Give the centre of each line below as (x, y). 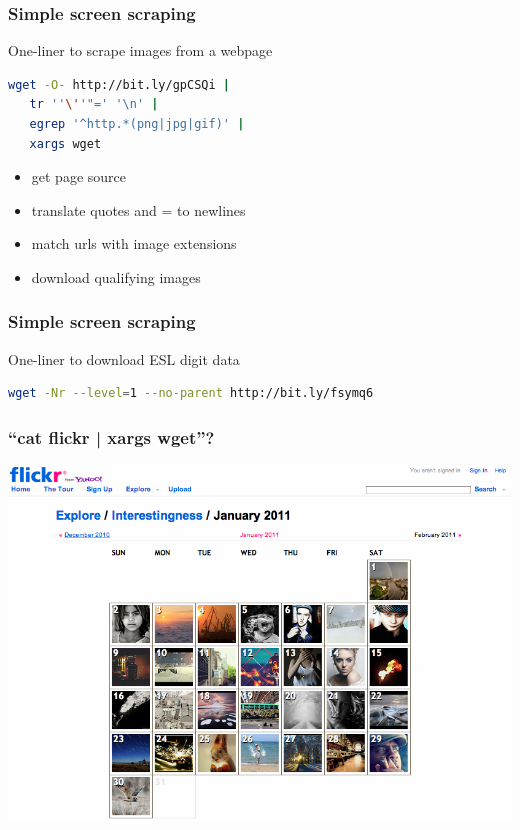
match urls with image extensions (134, 243)
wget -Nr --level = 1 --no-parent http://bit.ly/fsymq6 (191, 393)
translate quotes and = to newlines (138, 209)
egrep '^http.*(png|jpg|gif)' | (137, 124)
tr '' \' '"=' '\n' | (94, 104)
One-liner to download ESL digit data (124, 358)
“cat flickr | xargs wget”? (111, 436)
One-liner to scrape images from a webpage (140, 50)
